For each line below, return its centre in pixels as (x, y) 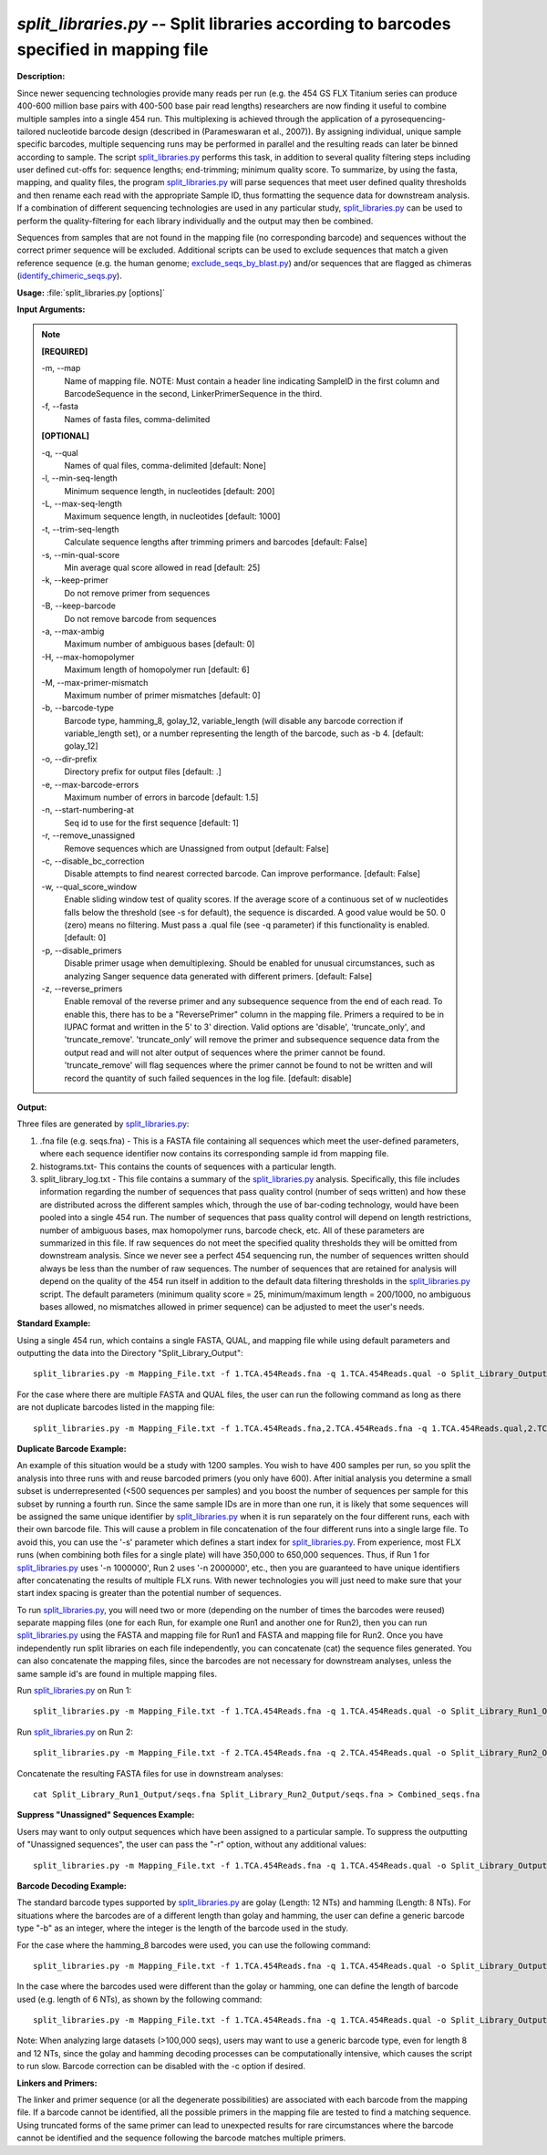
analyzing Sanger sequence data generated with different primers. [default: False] (218, 976)
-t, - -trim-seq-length (80, 529)
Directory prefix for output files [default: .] (143, 772)
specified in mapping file (113, 49)
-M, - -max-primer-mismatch (95, 682)
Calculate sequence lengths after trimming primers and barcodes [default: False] (216, 542)
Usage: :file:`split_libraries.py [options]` (91, 293)
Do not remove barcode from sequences (140, 618)
